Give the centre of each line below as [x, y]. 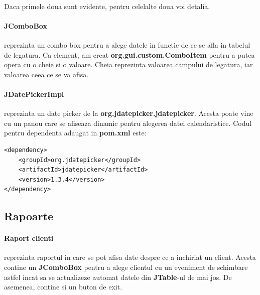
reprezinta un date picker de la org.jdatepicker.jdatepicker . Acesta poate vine [129, 113]
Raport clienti [29, 238]
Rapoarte [29, 216]
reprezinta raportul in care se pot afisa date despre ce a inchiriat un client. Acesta [130, 257]
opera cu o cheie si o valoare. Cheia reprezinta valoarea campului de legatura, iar [128, 64]
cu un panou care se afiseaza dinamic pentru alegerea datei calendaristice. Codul [128, 123]
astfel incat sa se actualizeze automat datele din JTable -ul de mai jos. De [118, 277]
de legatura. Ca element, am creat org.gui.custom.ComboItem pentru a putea [129, 54]
